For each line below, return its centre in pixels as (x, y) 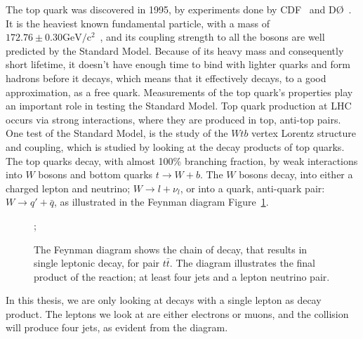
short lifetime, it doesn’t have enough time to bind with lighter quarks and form (178, 64)
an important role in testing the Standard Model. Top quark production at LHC (179, 106)
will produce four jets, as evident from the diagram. (117, 327)
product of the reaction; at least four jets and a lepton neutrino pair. (182, 276)
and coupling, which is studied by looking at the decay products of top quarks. (175, 146)
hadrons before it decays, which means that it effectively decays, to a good (166, 78)
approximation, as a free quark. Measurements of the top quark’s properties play (179, 92)
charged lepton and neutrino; (68, 188)
